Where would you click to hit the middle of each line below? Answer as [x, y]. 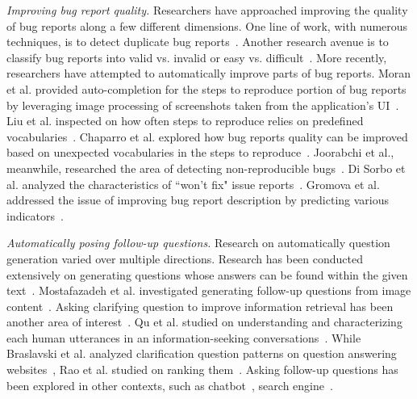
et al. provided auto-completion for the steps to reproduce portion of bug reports [206, 88]
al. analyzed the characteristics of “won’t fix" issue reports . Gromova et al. [193, 184]
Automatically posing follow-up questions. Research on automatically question [198, 243]
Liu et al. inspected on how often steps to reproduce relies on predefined [185, 121]
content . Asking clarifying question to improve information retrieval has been [200, 306]
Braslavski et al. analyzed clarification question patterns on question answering [202, 353]
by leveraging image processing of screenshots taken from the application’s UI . [203, 105]
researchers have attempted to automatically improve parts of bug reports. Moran [209, 73]
